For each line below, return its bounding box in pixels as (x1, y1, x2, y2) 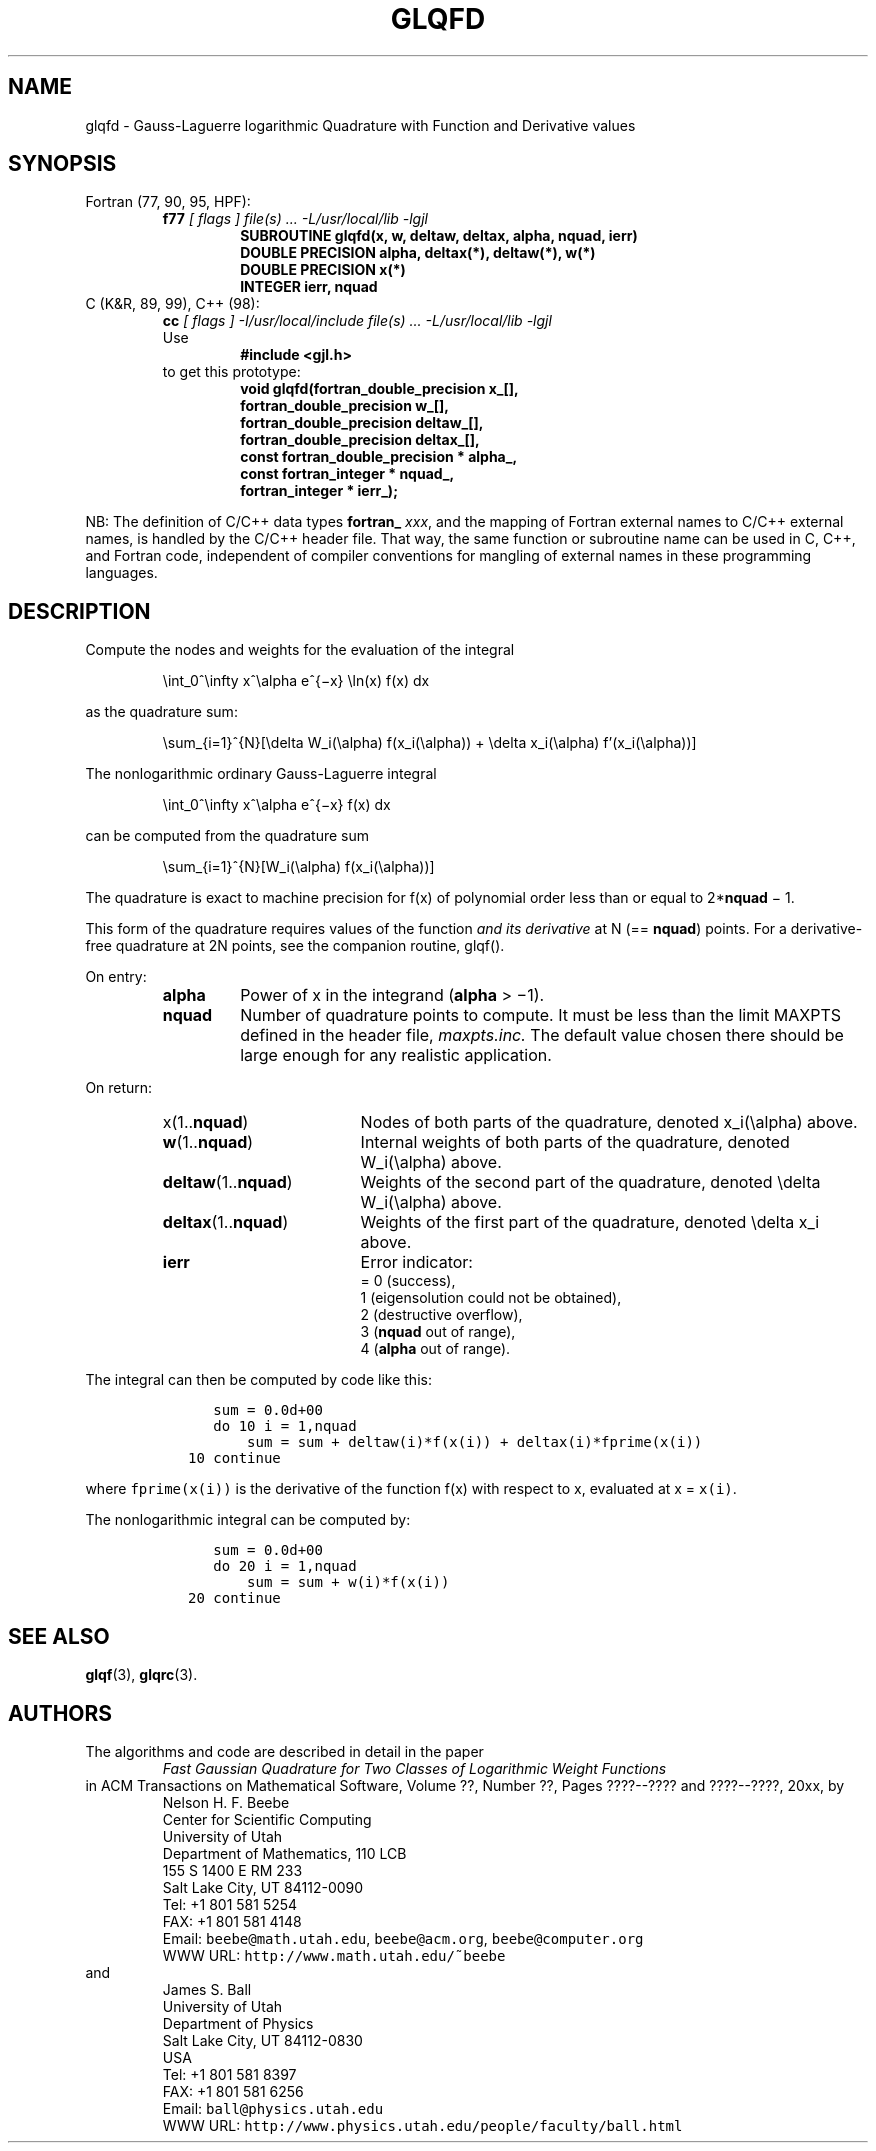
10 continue (188, 1450, 281, 1467)
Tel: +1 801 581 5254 (162, 1895, 298, 1913)
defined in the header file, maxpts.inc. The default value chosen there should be (240, 1025, 844, 1046)
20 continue (188, 1590, 281, 1607)
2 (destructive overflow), (360, 1306, 523, 1324)
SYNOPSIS (8, 151, 117, 177)
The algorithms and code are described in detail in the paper (85, 1742, 484, 1760)
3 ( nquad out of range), (360, 1323, 516, 1341)
